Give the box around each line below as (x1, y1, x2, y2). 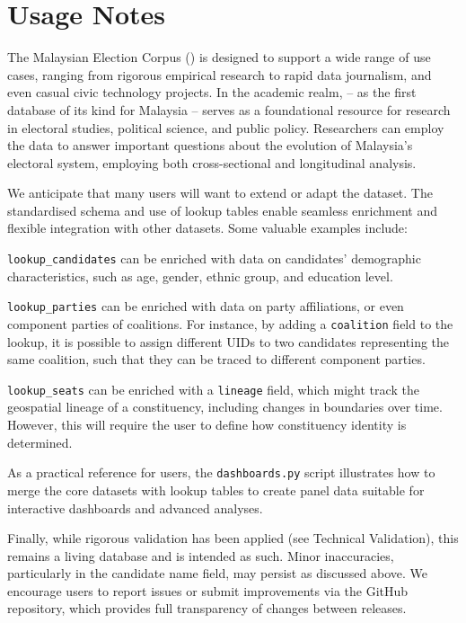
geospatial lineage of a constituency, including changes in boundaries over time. (7, 397, 443, 416)
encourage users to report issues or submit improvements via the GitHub (7, 581, 409, 600)
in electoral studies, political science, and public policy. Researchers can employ (7, 118, 444, 137)
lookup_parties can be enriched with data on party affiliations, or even (7, 297, 404, 316)
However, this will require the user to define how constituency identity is (7, 415, 407, 434)
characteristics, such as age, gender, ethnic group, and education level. (7, 266, 393, 285)
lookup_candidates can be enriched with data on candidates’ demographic (7, 249, 421, 268)
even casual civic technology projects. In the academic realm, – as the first (7, 83, 417, 102)
